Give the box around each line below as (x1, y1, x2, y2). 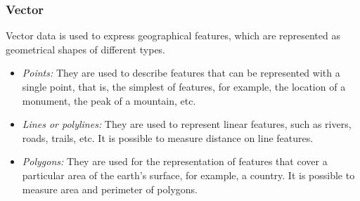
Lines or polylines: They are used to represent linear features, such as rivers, (22, 117, 352, 131)
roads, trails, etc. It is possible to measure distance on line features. (22, 130, 314, 145)
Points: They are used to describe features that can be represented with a (22, 65, 340, 80)
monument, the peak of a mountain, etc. (22, 93, 196, 108)
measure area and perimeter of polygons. (22, 181, 198, 196)
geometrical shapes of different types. (6, 41, 166, 56)
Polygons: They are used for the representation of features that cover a (22, 154, 328, 169)
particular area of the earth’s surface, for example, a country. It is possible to (22, 167, 355, 182)
